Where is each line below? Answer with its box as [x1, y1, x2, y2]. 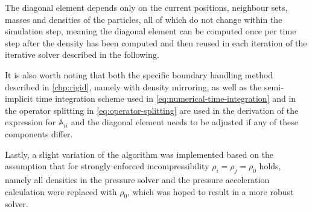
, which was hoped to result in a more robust [127, 185, 294, 198]
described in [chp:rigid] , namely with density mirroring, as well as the [5, 80, 262, 93]
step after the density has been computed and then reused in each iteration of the [5, 36, 307, 49]
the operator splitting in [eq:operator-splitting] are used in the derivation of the [5, 104, 299, 116]
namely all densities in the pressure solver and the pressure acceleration [5, 173, 270, 185]
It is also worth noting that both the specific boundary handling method [5, 68, 273, 81]
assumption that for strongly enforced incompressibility [5, 160, 209, 172]
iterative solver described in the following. [5, 48, 159, 61]
